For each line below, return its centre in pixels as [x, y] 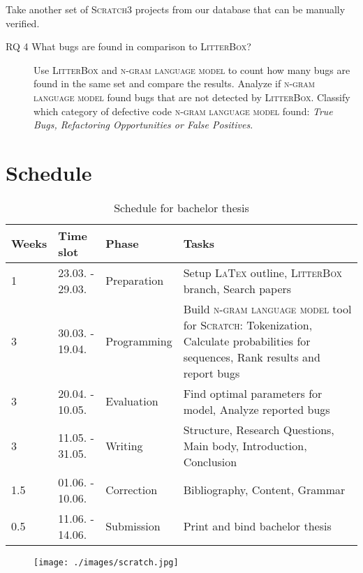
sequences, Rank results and [252, 357]
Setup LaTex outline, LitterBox [262, 272]
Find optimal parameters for [253, 393]
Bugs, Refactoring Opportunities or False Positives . [143, 125]
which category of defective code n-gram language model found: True [183, 111]
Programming [139, 341]
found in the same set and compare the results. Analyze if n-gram [174, 83]
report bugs [212, 373]
